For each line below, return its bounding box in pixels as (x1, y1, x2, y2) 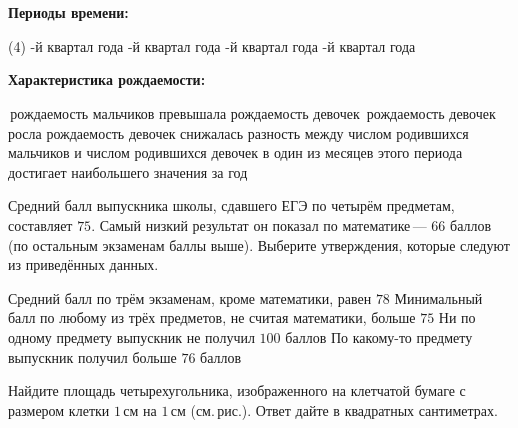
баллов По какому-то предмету (285, 326, 473, 347)
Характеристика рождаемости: (8, 69, 206, 90)
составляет (8, 214, 73, 235)
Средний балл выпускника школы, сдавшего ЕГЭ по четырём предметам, (8, 195, 455, 216)
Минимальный (394, 287, 483, 308)
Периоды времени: (8, 2, 129, 23)
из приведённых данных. (8, 254, 159, 275)
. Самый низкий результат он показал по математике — (91, 214, 427, 235)
